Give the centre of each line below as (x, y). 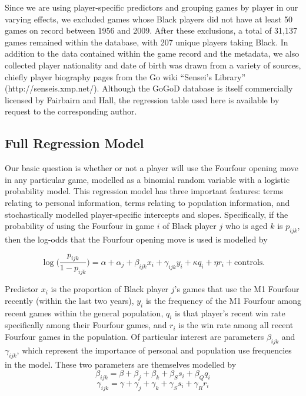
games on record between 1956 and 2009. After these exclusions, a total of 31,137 (151, 30)
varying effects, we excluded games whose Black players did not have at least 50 (149, 19)
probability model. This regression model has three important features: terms (144, 191)
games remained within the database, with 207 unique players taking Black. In (147, 42)
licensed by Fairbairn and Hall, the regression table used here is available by (142, 99)
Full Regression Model (74, 143)
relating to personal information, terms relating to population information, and (147, 202)
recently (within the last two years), (69, 300)
